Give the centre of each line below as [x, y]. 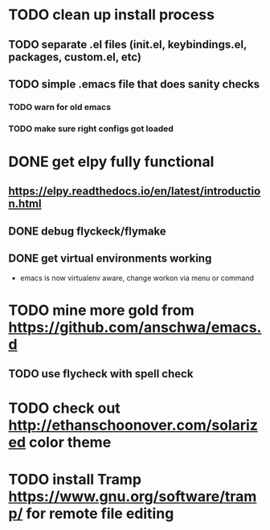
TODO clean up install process [112, 15]
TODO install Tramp [75, 479]
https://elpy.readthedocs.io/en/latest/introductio [135, 192]
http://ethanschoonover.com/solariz [133, 425]
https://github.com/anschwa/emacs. [135, 327]
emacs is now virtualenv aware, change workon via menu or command [137, 278]
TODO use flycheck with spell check [101, 374]
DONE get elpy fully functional [111, 161]
